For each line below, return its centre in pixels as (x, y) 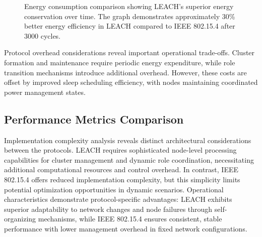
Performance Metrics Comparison (94, 119)
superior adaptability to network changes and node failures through (108, 209)
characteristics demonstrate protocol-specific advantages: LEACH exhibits (118, 199)
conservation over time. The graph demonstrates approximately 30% (130, 16)
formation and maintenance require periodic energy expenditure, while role (120, 62)
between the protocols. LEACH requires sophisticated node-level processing (120, 150)
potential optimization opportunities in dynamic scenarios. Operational (114, 189)
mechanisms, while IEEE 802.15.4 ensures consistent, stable (130, 219)
